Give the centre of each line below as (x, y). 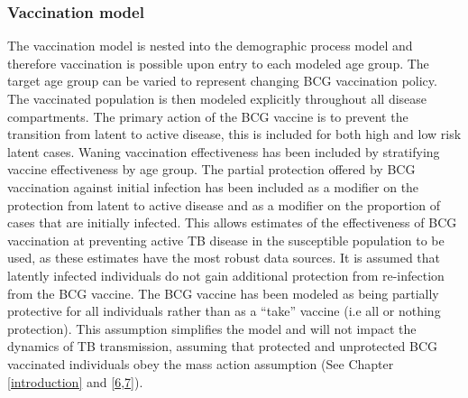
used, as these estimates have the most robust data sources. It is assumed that (224, 258)
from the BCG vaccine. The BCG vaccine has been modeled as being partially (223, 293)
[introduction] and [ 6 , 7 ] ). (75, 381)
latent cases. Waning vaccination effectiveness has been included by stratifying (224, 151)
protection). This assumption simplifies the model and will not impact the (212, 328)
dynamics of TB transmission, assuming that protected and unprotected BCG (223, 346)
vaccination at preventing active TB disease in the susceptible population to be (226, 240)
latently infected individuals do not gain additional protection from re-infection (226, 275)
